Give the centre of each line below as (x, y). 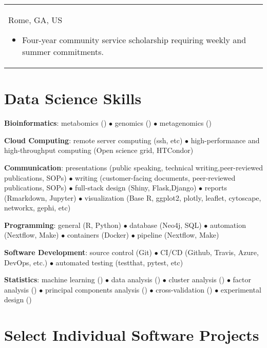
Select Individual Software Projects (132, 335)
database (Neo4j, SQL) (166, 225)
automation (228, 225)
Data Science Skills (73, 98)
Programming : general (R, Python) (63, 225)
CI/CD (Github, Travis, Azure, (209, 252)
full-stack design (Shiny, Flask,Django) (136, 188)
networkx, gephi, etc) (37, 208)
